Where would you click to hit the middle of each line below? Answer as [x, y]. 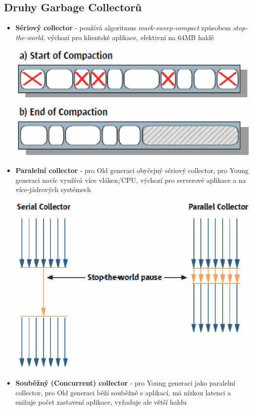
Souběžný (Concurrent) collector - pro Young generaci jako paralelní [125, 382]
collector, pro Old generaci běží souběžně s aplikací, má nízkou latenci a [123, 392]
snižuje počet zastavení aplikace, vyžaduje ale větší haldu [101, 402]
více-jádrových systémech [53, 189]
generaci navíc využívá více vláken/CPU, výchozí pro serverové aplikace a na [131, 180]
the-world [29, 37]
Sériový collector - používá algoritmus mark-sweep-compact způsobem [123, 28]
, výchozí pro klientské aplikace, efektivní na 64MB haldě [129, 37]
